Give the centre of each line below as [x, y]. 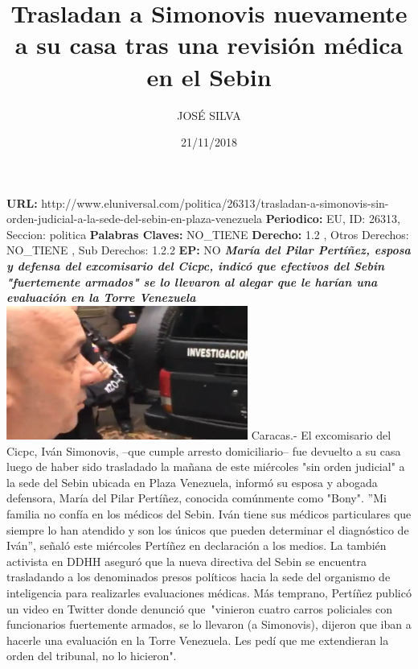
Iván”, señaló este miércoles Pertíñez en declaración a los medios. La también [197, 545]
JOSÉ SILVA [209, 115]
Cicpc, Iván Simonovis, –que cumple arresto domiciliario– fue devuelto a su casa [204, 450]
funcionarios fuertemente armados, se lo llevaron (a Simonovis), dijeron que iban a [209, 624]
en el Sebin [209, 76]
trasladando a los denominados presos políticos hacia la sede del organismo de [199, 577]
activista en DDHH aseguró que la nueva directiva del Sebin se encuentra [186, 561]
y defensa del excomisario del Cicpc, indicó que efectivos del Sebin [196, 266]
